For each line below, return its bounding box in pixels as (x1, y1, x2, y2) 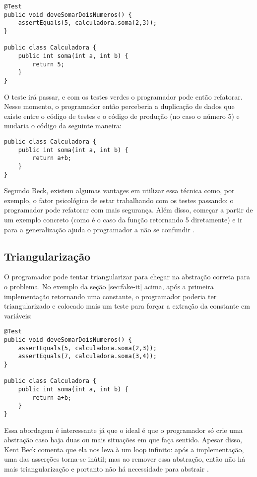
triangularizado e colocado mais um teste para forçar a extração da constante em (4, 301, 250, 311)
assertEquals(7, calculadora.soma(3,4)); (18, 353, 157, 360)
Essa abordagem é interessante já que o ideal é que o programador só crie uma (4, 424, 243, 435)
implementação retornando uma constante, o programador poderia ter (4, 291, 217, 301)
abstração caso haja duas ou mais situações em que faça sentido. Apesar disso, (4, 434, 242, 445)
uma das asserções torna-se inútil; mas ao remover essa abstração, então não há (4, 454, 246, 464)
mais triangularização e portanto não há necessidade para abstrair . (4, 463, 209, 474)
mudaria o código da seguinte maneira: (4, 120, 122, 131)
